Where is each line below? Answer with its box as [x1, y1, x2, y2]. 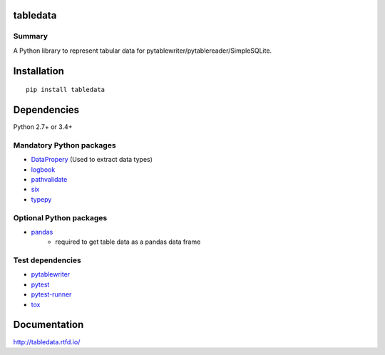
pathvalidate [31, 175, 68, 183]
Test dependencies [13, 255, 81, 265]
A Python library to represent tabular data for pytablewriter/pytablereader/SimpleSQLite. [13, 46, 272, 55]
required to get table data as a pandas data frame [55, 237, 201, 246]
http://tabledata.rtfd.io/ [13, 337, 81, 346]
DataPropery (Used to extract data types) [31, 155, 153, 164]
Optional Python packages [13, 212, 108, 222]
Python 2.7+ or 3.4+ [13, 123, 73, 131]
